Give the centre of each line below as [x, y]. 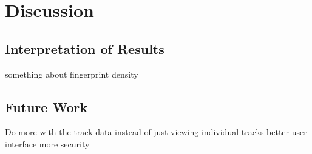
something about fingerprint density [72, 74]
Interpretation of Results [85, 48]
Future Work [46, 106]
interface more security [47, 143]
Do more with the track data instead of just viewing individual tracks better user [156, 132]
